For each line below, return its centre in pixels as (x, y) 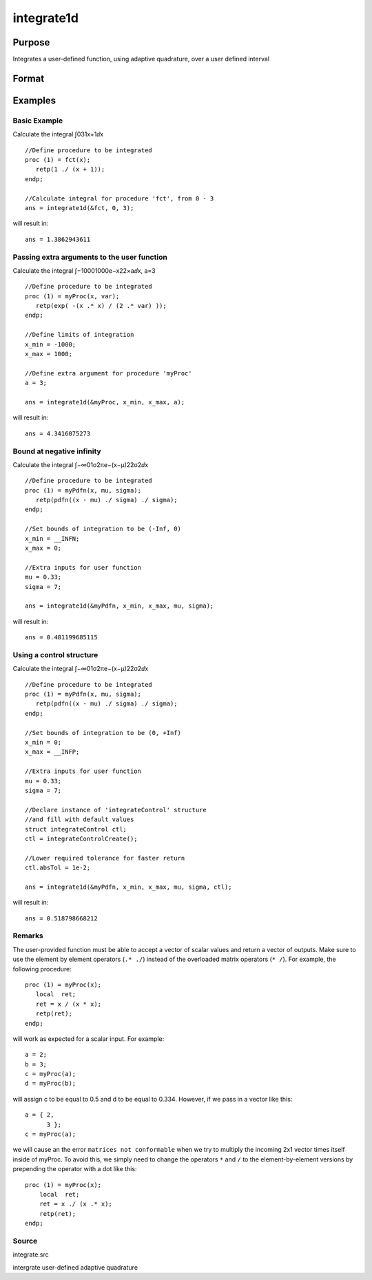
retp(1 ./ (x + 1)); (70, 169)
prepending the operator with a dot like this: (75, 1169)
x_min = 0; (43, 743)
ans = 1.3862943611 (58, 239)
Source (25, 1241)
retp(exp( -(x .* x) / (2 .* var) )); (101, 306)
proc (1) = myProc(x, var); (72, 296)
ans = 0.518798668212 (61, 918)
